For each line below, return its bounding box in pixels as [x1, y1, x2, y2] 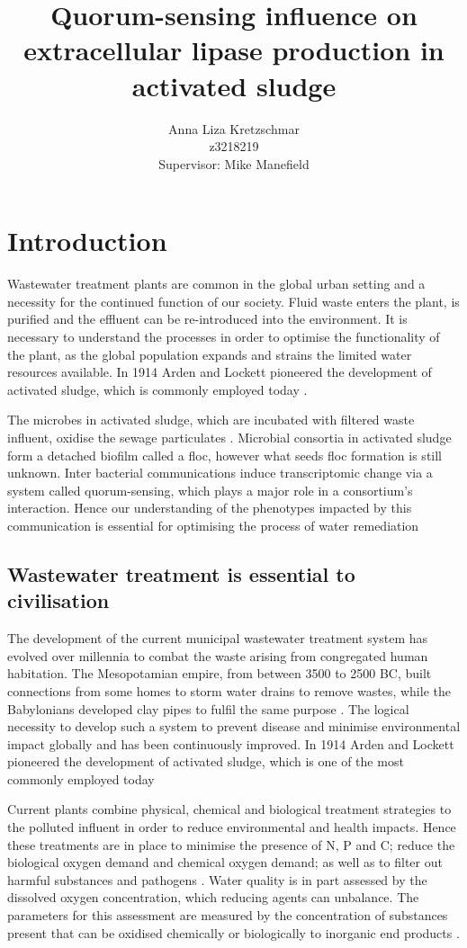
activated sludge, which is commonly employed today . [7, 380, 308, 398]
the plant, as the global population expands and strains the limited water [7, 344, 412, 363]
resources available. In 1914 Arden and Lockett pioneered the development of [7, 362, 432, 381]
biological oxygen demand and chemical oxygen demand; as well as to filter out [7, 853, 443, 872]
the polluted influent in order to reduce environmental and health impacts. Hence [7, 818, 456, 836]
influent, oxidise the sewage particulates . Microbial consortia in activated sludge [7, 427, 452, 446]
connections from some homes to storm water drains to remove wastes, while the [7, 681, 451, 700]
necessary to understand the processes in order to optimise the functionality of [7, 327, 440, 345]
